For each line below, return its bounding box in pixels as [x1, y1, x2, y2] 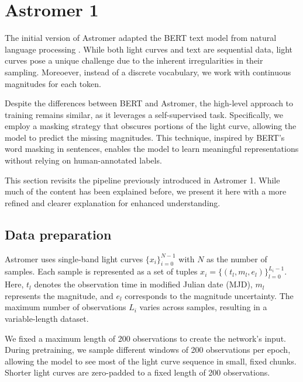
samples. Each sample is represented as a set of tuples [5, 265, 198, 277]
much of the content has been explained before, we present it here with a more [5, 185, 287, 197]
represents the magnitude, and [5, 289, 113, 301]
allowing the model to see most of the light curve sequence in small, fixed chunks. [5, 355, 297, 367]
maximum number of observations [5, 301, 126, 313]
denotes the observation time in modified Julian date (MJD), [34, 278, 253, 290]
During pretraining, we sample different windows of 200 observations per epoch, [5, 343, 291, 356]
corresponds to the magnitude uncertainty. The [125, 289, 294, 301]
